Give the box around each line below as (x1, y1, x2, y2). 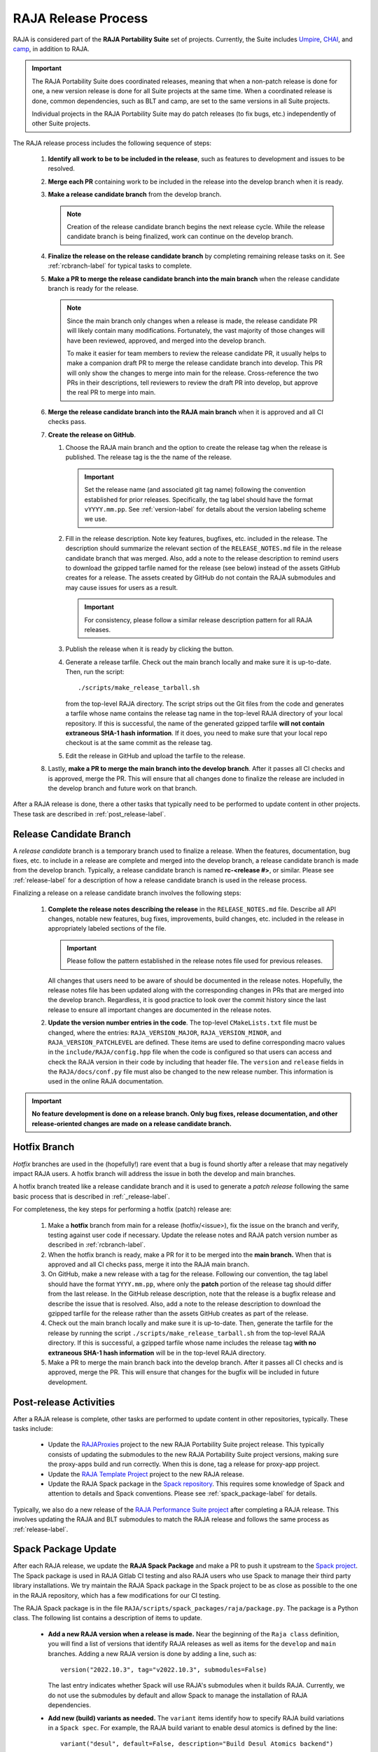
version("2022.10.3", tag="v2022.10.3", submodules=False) (60, 1666, 267, 1674)
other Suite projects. (31, 119, 91, 128)
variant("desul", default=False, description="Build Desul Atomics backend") (60, 1740, 334, 1748)
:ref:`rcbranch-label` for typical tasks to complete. (48, 261, 192, 270)
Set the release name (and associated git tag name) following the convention (84, 486, 306, 494)
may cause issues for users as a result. (65, 583, 178, 591)
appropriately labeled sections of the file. (48, 924, 167, 933)
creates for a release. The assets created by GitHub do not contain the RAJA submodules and (65, 573, 336, 582)
